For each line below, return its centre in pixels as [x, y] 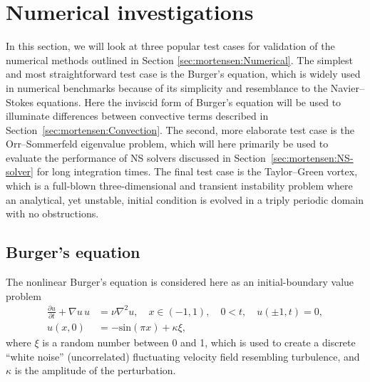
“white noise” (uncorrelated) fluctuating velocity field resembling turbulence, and [183, 356]
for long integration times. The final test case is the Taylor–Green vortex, [197, 171]
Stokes [20, 102]
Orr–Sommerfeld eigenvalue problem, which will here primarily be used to [167, 144]
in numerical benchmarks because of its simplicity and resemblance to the [167, 87]
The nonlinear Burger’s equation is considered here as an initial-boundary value [180, 282]
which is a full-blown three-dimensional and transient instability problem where [179, 186]
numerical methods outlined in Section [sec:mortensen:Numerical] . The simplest [179, 60]
